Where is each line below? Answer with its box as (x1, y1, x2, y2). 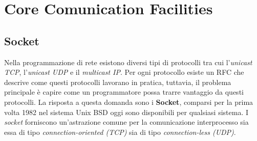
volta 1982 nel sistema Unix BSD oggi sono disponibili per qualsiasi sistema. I (4, 106, 249, 117)
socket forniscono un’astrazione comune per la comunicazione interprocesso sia (4, 117, 249, 127)
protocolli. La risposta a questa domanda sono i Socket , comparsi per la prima (4, 96, 253, 107)
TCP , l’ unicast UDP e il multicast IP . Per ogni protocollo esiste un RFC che (4, 67, 244, 77)
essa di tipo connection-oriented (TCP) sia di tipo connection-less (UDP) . (4, 126, 236, 137)
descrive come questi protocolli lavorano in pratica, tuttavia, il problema (4, 76, 231, 87)
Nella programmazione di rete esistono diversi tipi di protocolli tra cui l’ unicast (4, 57, 252, 67)
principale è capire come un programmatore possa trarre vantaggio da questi (4, 87, 244, 97)
